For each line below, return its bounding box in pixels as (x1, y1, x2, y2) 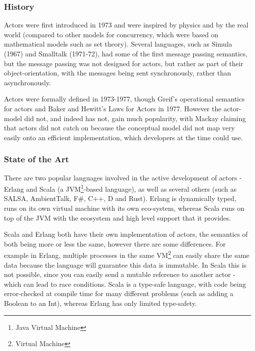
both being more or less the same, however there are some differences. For (4, 238, 226, 249)
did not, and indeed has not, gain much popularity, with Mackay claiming (24, 113, 246, 123)
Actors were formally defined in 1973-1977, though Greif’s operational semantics (4, 94, 245, 104)
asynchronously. (4, 77, 51, 87)
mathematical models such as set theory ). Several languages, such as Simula (4, 39, 232, 49)
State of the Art (4, 153, 69, 165)
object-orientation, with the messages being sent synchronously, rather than (4, 68, 231, 78)
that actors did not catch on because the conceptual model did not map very (4, 123, 235, 133)
